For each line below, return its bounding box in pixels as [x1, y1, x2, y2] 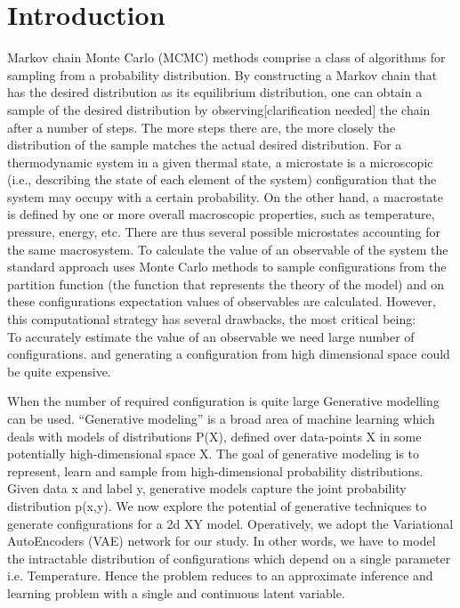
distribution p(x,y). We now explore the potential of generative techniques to [7, 496, 427, 515]
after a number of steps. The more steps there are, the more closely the [7, 118, 396, 136]
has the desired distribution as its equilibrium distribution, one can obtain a [7, 83, 423, 101]
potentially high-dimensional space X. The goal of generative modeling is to [7, 444, 420, 463]
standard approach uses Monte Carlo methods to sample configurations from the [7, 257, 447, 276]
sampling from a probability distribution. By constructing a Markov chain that [7, 65, 438, 84]
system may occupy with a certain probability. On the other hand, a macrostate [7, 187, 443, 206]
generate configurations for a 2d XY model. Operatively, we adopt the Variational [7, 514, 454, 532]
